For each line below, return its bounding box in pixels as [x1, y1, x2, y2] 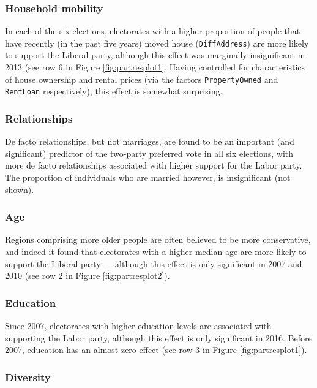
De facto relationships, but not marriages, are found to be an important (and [5, 135, 294, 148]
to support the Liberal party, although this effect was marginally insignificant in [5, 48, 305, 61]
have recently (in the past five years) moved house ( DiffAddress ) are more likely [5, 36, 309, 49]
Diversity [5, 369, 51, 384]
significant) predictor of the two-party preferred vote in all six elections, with [5, 146, 294, 159]
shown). [5, 183, 34, 196]
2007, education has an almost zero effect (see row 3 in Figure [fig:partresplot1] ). [5, 343, 307, 356]
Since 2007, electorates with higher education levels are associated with [5, 319, 272, 332]
